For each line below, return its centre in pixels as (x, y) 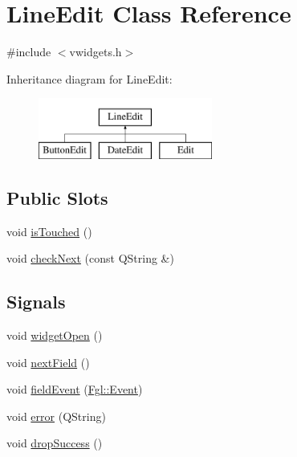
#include (29, 52)
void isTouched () (49, 231)
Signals (36, 302)
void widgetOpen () (55, 335)
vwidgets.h (96, 52)
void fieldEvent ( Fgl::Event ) (75, 389)
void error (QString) (56, 416)
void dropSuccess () (55, 443)
